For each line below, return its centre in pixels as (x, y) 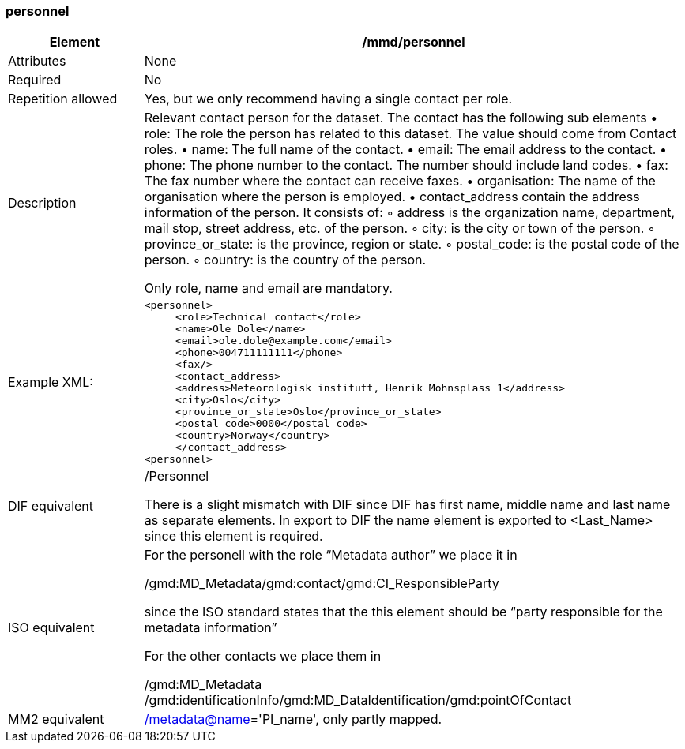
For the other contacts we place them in (263, 656)
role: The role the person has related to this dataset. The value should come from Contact (410, 134)
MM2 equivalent (56, 719)
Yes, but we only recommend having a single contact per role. (328, 99)
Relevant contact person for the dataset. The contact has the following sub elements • (401, 118)
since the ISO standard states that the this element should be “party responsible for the (403, 612)
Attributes (37, 61)
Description (42, 203)
